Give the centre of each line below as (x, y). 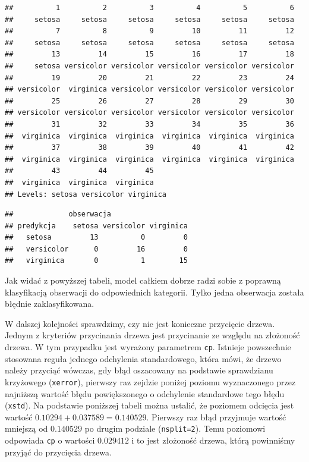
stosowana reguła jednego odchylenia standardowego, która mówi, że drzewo (143, 358)
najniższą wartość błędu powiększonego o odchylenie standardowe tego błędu (145, 393)
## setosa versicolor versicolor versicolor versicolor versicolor (149, 66)
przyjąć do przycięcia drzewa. (58, 452)
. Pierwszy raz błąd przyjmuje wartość (216, 417)
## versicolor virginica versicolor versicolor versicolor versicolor (149, 89)
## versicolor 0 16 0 (96, 249)
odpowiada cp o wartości (50, 440)
